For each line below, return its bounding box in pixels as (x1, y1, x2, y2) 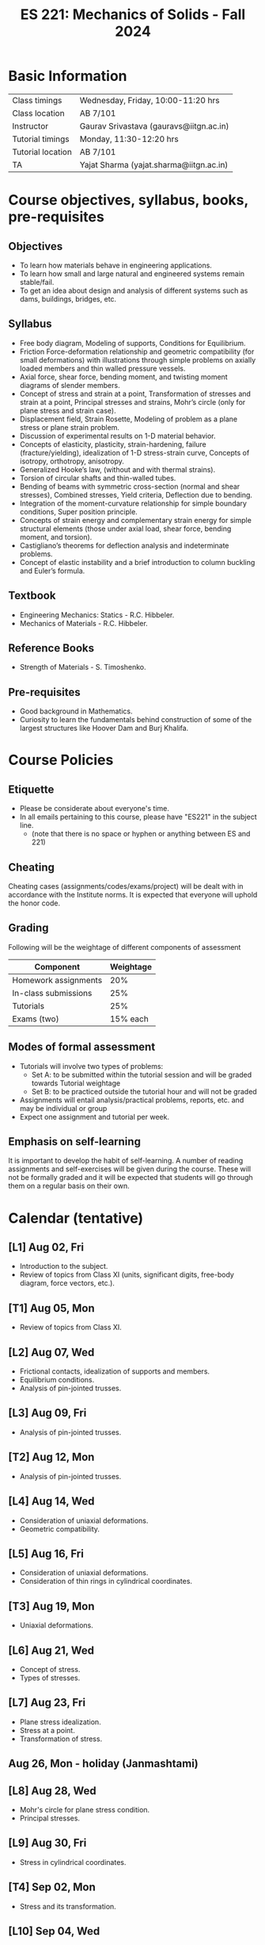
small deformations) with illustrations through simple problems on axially (19, 355, 256, 364)
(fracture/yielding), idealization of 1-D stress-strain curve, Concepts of (19, 448, 250, 457)
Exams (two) (12, 1013, 59, 1024)
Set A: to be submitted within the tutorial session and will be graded (31, 1070, 252, 1079)
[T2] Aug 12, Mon (8, 1451, 95, 1464)
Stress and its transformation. (19, 1901, 116, 1911)
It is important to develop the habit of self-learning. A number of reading (8, 1156, 244, 1166)
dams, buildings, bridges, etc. (19, 294, 117, 303)
